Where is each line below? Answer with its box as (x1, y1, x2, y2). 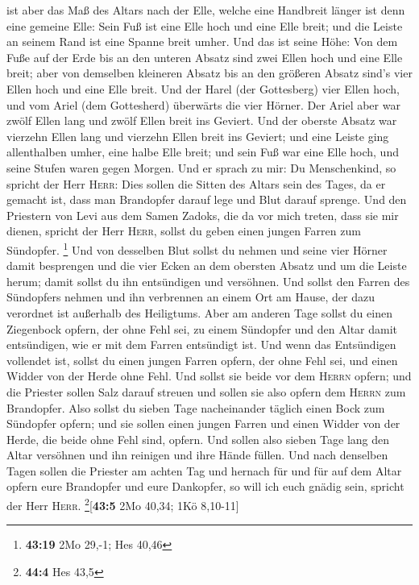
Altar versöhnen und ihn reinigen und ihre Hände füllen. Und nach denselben (6, 446, 388, 463)
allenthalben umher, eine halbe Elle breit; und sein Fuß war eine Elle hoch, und (6, 143, 399, 160)
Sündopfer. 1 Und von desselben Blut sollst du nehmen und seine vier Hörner (6, 239, 388, 258)
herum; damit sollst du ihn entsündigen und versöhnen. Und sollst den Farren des (6, 272, 410, 289)
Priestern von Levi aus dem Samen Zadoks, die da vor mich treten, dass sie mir (6, 206, 399, 223)
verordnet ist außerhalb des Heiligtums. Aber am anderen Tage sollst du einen (6, 304, 392, 321)
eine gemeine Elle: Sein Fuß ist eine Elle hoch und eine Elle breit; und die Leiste (6, 17, 403, 34)
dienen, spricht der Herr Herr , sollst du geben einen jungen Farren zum (6, 222, 361, 239)
